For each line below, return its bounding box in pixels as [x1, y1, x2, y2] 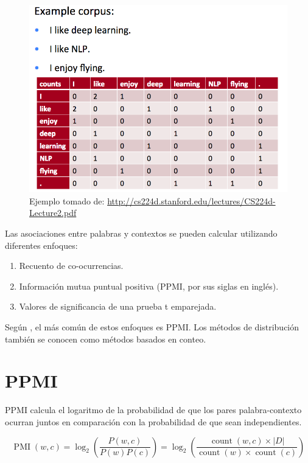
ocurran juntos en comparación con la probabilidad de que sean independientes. [5, 415, 302, 428]
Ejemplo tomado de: [29, 194, 105, 207]
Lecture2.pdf [29, 206, 77, 219]
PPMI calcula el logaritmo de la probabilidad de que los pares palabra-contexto [5, 403, 302, 416]
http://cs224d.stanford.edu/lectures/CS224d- [107, 194, 276, 207]
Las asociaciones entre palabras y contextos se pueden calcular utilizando [5, 227, 278, 240]
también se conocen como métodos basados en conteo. [5, 332, 206, 345]
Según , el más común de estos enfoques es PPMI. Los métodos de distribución [5, 321, 299, 333]
